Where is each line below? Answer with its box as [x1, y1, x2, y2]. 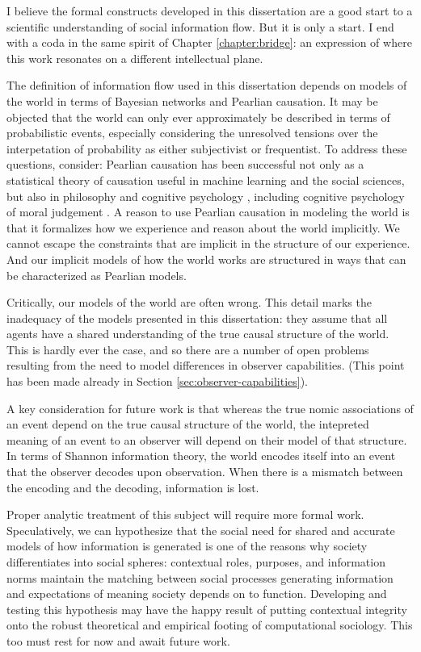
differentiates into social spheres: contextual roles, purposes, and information [6, 554, 385, 570]
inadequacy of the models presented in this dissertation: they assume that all [6, 309, 388, 326]
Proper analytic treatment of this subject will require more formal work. [6, 506, 364, 523]
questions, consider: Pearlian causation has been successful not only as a [6, 156, 364, 173]
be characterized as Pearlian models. [6, 266, 187, 283]
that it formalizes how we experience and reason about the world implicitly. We [6, 219, 400, 236]
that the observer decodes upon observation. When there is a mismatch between [6, 463, 403, 480]
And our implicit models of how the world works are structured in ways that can [6, 250, 406, 267]
